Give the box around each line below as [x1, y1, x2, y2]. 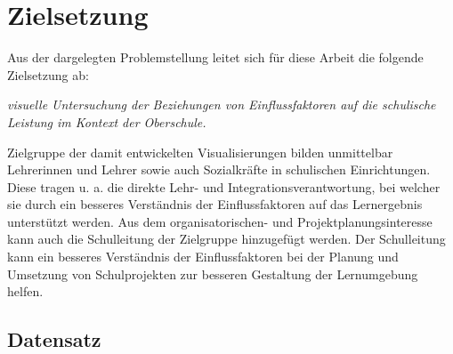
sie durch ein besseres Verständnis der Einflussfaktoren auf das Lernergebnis [7, 195, 423, 213]
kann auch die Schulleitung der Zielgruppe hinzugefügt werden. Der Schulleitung [7, 229, 446, 248]
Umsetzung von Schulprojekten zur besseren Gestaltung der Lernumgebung [7, 264, 418, 283]
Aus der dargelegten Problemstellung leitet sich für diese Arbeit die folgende [7, 48, 424, 67]
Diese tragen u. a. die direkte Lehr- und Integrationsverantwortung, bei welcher [7, 177, 441, 196]
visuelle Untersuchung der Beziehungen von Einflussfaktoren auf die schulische [7, 95, 436, 114]
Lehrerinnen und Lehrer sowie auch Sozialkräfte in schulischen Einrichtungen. [7, 160, 431, 179]
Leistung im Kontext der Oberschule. [7, 112, 206, 131]
